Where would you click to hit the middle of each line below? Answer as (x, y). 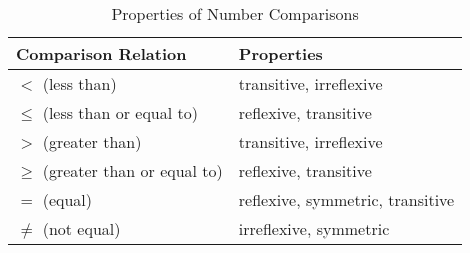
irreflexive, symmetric (314, 228)
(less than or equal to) (120, 112)
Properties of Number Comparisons (235, 13)
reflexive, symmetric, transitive (346, 199)
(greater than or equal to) (132, 170)
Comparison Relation (101, 53)
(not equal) (81, 228)
